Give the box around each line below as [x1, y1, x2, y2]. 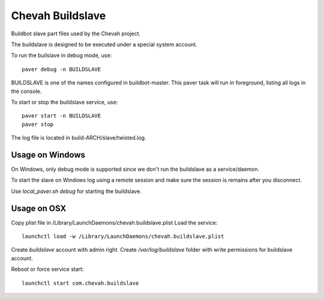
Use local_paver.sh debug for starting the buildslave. [11, 188, 142, 195]
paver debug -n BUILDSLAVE [22, 66, 101, 73]
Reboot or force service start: [11, 265, 84, 273]
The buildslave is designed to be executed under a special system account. [11, 41, 197, 48]
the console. [11, 87, 42, 95]
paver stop [22, 120, 54, 128]
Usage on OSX [11, 203, 67, 213]
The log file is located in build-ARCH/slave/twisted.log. [11, 134, 146, 141]
